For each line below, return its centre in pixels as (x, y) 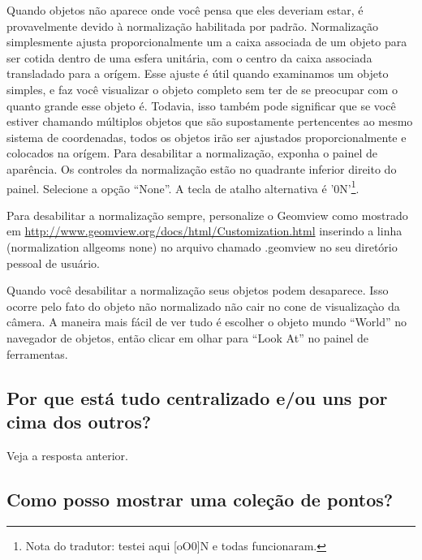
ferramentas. (37, 353)
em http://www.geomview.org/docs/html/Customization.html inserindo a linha (205, 231)
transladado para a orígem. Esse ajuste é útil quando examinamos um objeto (198, 73)
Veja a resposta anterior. (67, 455)
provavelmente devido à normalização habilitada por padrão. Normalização (192, 26)
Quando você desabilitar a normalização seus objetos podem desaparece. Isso (198, 290)
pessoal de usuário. (53, 263)
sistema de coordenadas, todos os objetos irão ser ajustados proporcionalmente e (207, 137)
